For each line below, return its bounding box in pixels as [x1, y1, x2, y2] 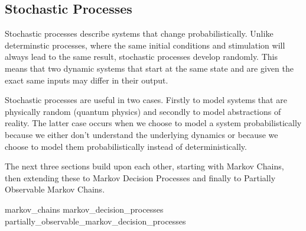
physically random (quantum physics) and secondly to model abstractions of [5, 105, 281, 117]
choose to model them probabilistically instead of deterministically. [5, 140, 247, 152]
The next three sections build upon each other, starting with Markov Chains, [5, 160, 284, 172]
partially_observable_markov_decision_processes [5, 214, 186, 227]
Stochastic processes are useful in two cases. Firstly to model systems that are [5, 94, 287, 106]
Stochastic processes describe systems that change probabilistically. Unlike [5, 27, 274, 40]
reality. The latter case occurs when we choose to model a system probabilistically [5, 117, 302, 129]
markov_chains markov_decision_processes [5, 203, 164, 215]
